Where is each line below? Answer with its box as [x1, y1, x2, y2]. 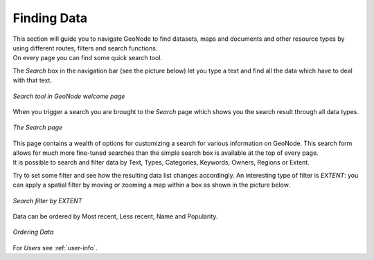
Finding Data [12, 10, 88, 26]
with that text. [12, 76, 52, 84]
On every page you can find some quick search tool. [12, 54, 163, 62]
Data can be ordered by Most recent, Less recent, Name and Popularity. [12, 212, 218, 221]
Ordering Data [12, 228, 54, 236]
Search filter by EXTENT [12, 196, 82, 205]
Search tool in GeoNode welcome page [12, 92, 125, 100]
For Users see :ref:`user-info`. [12, 243, 98, 252]
